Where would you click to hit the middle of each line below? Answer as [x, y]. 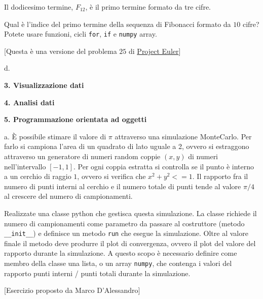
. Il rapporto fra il [220, 176]
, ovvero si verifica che [111, 176]
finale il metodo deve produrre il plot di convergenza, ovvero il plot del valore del [130, 243]
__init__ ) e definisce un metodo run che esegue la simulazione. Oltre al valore [126, 233]
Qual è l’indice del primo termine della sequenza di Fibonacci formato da [118, 24]
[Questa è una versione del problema [61, 51]
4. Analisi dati [29, 102]
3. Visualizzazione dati [44, 85]
